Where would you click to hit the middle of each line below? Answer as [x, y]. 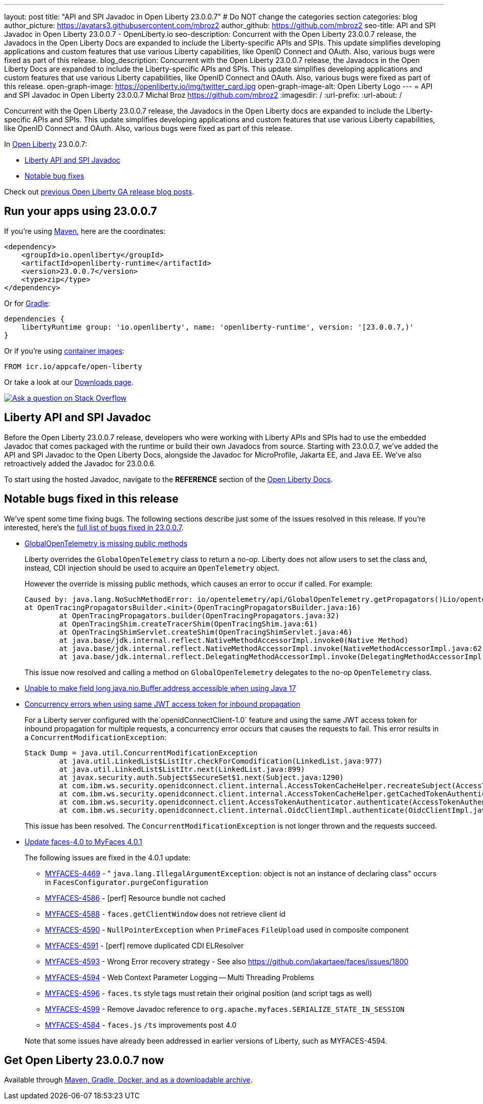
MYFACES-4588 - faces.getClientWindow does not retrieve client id [165, 914]
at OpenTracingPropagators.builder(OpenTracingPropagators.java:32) [199, 615]
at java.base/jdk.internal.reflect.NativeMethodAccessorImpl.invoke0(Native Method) [234, 640]
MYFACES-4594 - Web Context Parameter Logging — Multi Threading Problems [180, 977]
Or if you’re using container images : [64, 351]
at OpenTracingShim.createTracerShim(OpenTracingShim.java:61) [189, 624]
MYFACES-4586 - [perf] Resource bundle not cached [135, 898]
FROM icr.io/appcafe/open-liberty [73, 366]
